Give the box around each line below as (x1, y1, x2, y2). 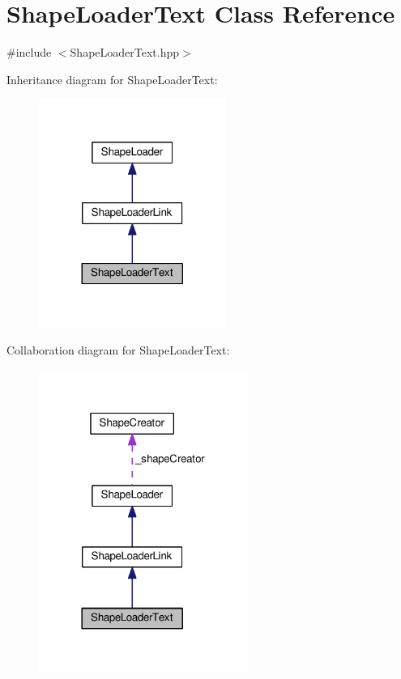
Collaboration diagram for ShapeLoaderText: (6, 342, 230, 359)
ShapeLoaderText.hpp (70, 44, 180, 61)
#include (6, 44, 52, 61)
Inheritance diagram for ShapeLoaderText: (6, 70, 218, 87)
